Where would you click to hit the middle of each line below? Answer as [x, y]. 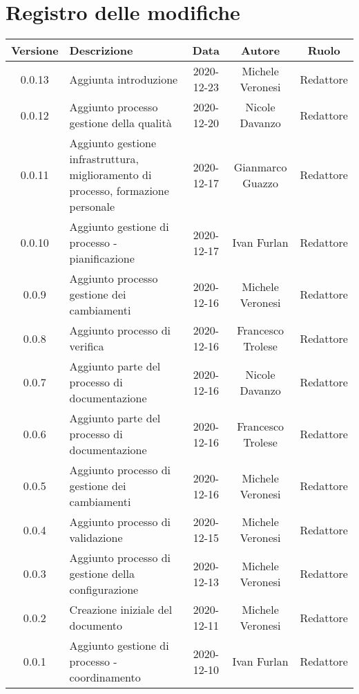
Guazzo [260, 182]
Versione [35, 50]
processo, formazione [119, 191]
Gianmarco [260, 167]
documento [96, 626]
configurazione [104, 590]
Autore [261, 50]
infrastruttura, [104, 159]
